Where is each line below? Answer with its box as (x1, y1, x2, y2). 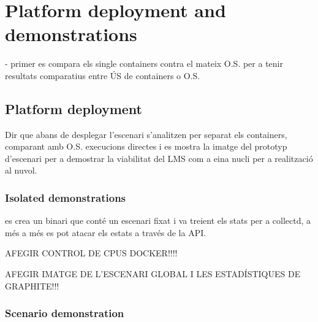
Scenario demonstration (5, 305, 124, 321)
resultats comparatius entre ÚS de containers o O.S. (5, 69, 200, 82)
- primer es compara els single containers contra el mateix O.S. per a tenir (5, 57, 283, 70)
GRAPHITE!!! (5, 279, 59, 292)
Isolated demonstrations (5, 190, 126, 205)
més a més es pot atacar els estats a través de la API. (5, 226, 206, 239)
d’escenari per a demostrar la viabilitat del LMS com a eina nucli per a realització (5, 151, 313, 164)
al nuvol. (5, 164, 37, 177)
